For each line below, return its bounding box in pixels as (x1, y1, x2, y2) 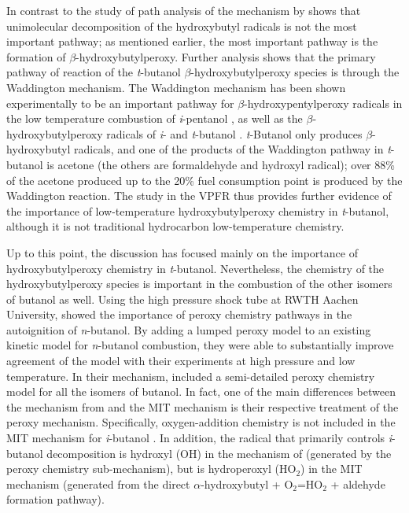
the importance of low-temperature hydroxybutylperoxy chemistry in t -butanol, (6, 202, 389, 219)
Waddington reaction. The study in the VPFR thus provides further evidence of (6, 187, 392, 204)
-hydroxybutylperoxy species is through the (190, 64, 400, 80)
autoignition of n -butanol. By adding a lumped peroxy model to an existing (6, 321, 371, 338)
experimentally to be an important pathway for (6, 94, 234, 111)
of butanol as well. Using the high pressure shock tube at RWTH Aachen (6, 290, 359, 307)
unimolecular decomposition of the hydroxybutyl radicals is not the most (6, 17, 357, 34)
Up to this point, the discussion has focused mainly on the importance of (6, 244, 358, 260)
